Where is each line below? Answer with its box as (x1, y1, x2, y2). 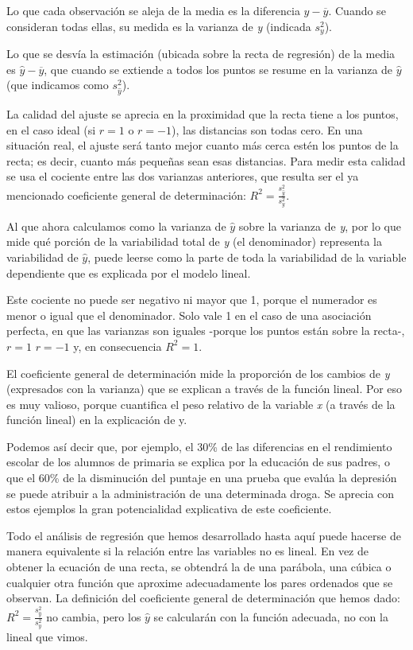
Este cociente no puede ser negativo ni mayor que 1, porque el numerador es (6, 291, 377, 308)
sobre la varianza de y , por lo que (238, 217, 402, 234)
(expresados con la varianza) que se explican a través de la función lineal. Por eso (6, 380, 403, 397)
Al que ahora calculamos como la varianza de (6, 217, 226, 234)
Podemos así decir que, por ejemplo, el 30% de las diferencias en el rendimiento (6, 438, 392, 454)
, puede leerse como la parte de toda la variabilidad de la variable (87, 248, 407, 265)
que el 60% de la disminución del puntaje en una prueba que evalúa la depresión (6, 469, 397, 486)
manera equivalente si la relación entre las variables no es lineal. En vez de (6, 543, 369, 559)
